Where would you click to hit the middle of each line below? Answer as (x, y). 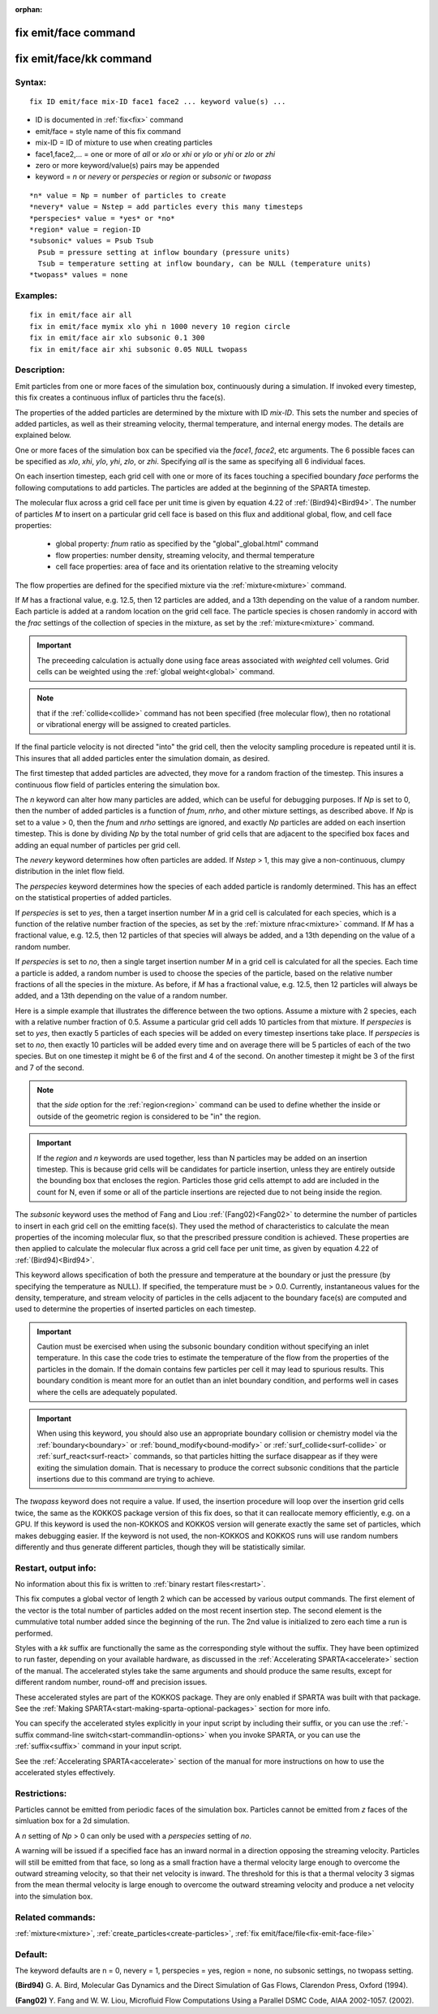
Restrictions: (41, 1793)
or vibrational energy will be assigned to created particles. (134, 725)
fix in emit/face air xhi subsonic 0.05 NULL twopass (138, 349)
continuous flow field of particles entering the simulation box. (118, 785)
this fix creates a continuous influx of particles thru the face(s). (120, 397)
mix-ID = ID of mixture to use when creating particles (124, 143)
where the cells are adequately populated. (107, 1392)
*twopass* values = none (79, 275)
